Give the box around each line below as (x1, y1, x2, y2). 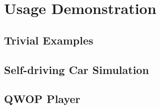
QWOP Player (4, 91, 80, 106)
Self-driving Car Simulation (4, 61, 149, 77)
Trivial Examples (4, 32, 93, 47)
